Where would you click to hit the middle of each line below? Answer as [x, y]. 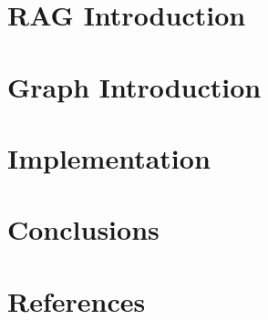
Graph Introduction [134, 86]
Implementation [109, 157]
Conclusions [83, 229]
